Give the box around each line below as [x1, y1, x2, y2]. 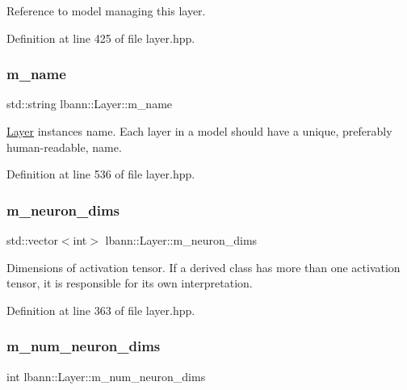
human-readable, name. [6, 138, 122, 155]
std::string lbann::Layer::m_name [6, 95, 173, 112]
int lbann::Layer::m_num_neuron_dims [6, 367, 206, 384]
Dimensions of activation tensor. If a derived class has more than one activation [6, 258, 401, 275]
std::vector [6, 232, 58, 248]
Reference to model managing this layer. [6, 2, 206, 19]
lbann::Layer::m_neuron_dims [105, 232, 258, 248]
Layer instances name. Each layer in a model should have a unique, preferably [6, 123, 392, 139]
